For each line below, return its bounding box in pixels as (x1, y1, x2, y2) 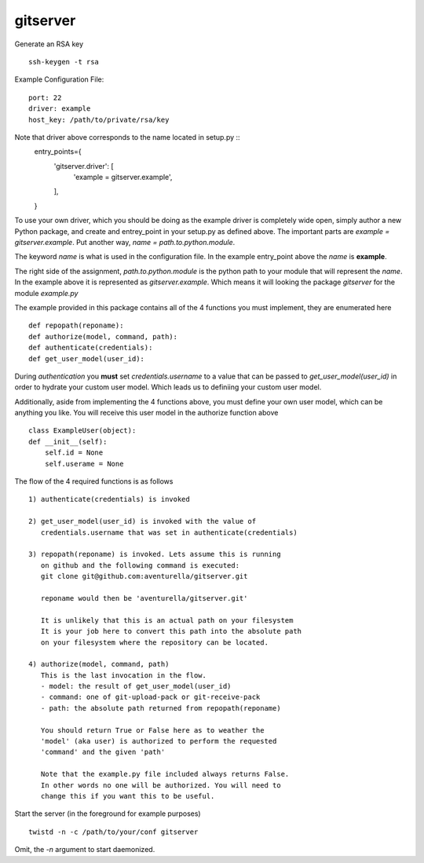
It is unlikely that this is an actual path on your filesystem (40, 616, 294, 624)
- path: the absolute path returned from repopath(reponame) (40, 704, 282, 712)
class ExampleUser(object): (28, 426, 137, 435)
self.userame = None (44, 459, 124, 468)
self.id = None (44, 448, 104, 457)
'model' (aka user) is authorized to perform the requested (40, 737, 277, 746)
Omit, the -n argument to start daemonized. (14, 845, 155, 854)
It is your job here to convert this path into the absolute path (40, 627, 302, 636)
